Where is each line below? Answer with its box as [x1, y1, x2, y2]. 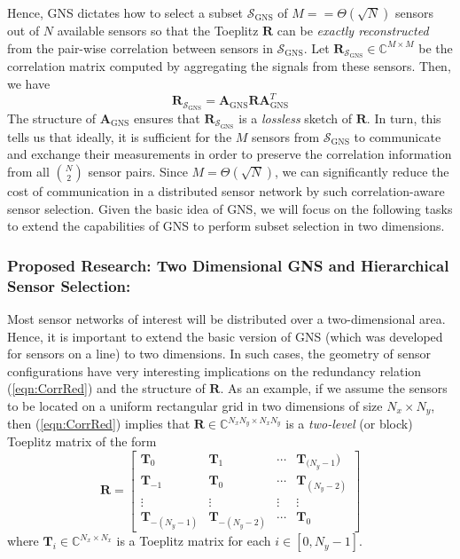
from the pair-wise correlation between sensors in [7, 38, 273, 57]
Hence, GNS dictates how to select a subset [7, 4, 243, 21]
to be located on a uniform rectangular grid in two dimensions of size [7, 396, 383, 414]
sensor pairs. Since [88, 162, 188, 181]
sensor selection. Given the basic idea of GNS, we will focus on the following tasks [7, 199, 453, 217]
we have [7, 75, 51, 93]
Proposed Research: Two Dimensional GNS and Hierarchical [7, 254, 449, 276]
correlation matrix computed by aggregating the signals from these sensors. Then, [7, 57, 451, 75]
